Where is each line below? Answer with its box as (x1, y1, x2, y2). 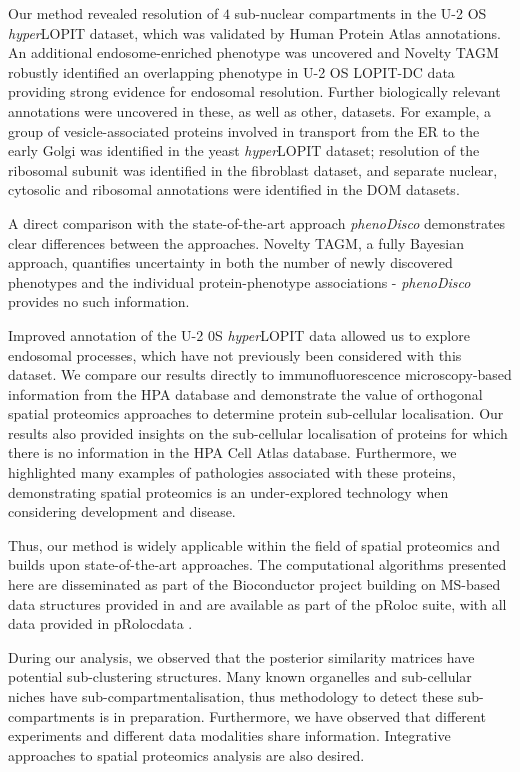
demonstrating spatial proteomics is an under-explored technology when (8, 481, 449, 502)
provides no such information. (8, 291, 190, 312)
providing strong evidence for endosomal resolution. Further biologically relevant (8, 81, 501, 102)
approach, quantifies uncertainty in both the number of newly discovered (8, 252, 453, 273)
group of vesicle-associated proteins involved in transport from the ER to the (8, 120, 480, 141)
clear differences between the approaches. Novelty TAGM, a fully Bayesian (8, 232, 464, 253)
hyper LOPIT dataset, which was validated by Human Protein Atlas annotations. (8, 22, 501, 43)
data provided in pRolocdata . (8, 613, 193, 634)
